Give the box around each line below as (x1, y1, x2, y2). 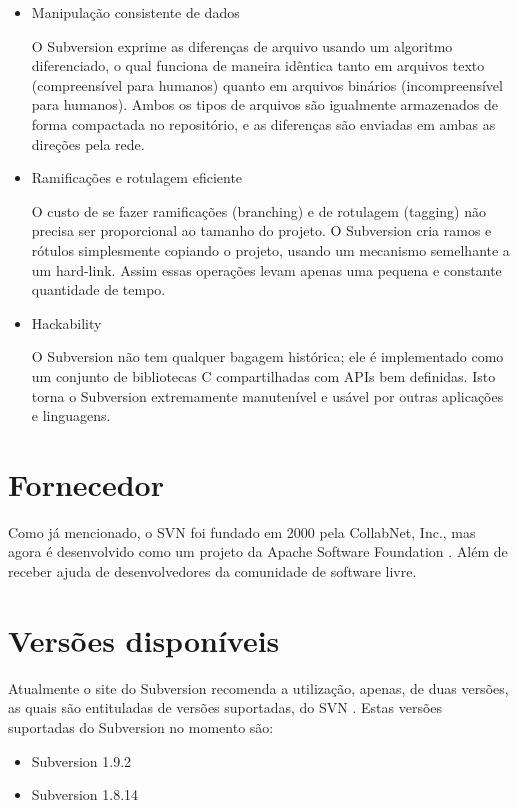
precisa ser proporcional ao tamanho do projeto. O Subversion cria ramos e (31, 220, 492, 241)
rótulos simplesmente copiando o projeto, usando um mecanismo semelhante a (31, 239, 510, 260)
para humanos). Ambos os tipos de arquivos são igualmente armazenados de (31, 94, 498, 115)
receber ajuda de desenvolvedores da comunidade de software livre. (8, 561, 417, 581)
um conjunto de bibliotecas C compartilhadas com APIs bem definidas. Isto (31, 365, 496, 386)
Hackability (31, 312, 102, 333)
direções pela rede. (31, 133, 145, 154)
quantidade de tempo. (31, 279, 166, 300)
